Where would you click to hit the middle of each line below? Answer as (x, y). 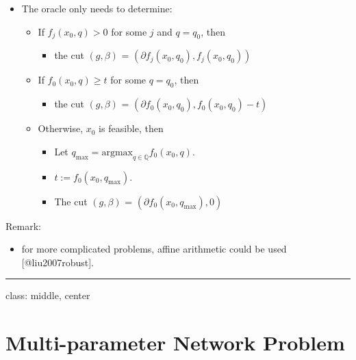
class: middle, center (48, 295)
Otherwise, (61, 128)
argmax (117, 152)
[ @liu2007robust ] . (58, 262)
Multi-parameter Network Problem (175, 343)
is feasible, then (131, 128)
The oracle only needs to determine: (97, 8)
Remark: (23, 226)
